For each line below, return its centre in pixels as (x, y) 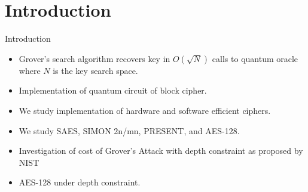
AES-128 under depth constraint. (80, 182)
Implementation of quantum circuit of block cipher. (113, 90)
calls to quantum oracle (255, 58)
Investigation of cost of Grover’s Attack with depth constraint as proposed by (161, 151)
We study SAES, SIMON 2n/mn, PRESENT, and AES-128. (129, 130)
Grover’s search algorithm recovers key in (94, 58)
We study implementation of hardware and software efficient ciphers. (145, 110)
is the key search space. (95, 70)
